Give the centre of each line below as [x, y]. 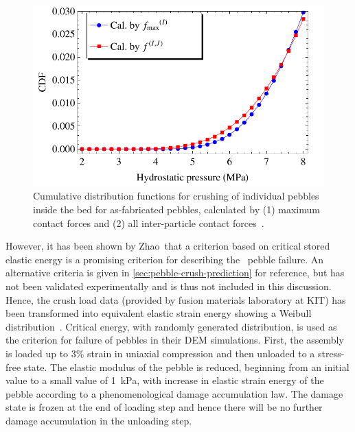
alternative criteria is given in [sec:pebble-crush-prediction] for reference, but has [175, 273]
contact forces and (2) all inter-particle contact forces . [149, 223]
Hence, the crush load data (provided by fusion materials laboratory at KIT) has [176, 299]
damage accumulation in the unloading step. [99, 420]
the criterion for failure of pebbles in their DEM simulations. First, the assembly [175, 340]
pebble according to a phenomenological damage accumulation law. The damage [174, 393]
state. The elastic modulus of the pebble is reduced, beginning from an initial [186, 367]
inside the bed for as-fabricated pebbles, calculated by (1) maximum [176, 209]
